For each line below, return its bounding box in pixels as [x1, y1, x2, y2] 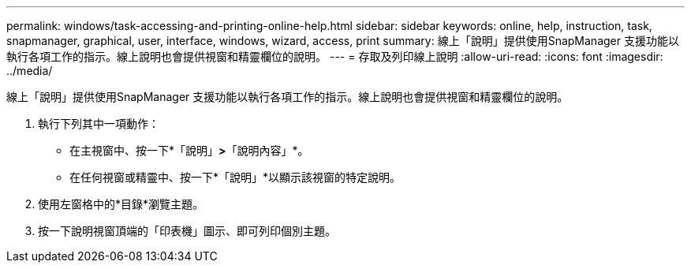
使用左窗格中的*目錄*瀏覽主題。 [38, 197, 204, 211]
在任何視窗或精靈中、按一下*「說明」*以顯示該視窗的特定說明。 [69, 170, 402, 184]
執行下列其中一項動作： [38, 117, 159, 130]
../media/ [6, 64, 53, 77]
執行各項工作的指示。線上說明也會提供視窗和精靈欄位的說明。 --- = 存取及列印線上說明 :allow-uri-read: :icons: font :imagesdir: [6, 50, 663, 63]
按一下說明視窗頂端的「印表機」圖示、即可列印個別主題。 [38, 224, 336, 237]
